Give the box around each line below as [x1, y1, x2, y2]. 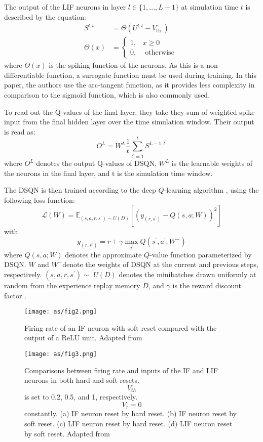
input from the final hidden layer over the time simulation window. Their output [4, 116, 254, 127]
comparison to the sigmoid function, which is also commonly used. [4, 90, 210, 100]
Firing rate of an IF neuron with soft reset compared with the [24, 322, 217, 333]
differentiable [4, 69, 45, 80]
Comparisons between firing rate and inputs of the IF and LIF [24, 365, 218, 375]
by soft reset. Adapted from [24, 428, 110, 438]
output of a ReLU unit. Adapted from [24, 332, 142, 343]
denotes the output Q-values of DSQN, [36, 158, 157, 168]
